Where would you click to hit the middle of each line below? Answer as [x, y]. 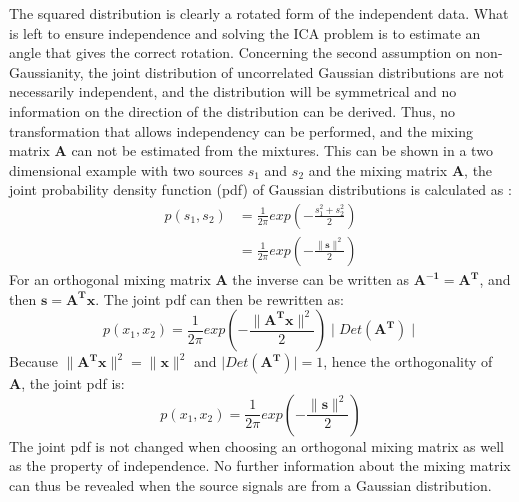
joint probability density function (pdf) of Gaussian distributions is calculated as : [260, 189]
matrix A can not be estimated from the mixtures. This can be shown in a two [251, 150]
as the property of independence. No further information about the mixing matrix [260, 465]
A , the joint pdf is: [67, 383]
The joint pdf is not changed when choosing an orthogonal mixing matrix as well [256, 445]
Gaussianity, [46, 71]
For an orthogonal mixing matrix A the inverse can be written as [209, 279]
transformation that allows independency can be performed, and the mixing [241, 130]
